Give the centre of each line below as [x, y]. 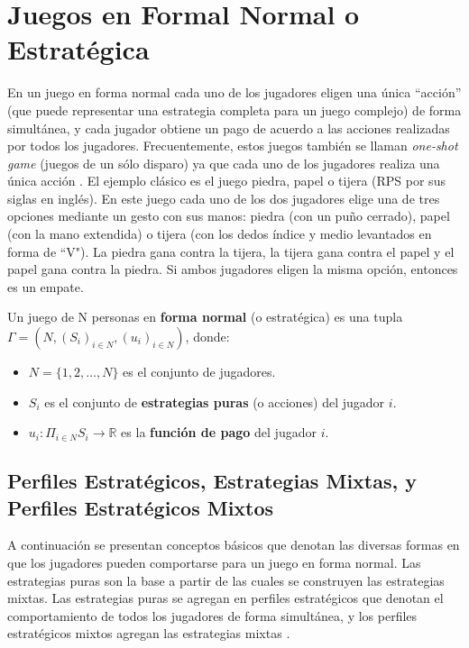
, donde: [207, 337]
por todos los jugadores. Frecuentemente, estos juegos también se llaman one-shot [233, 146]
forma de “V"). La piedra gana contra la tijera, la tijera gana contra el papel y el [231, 251]
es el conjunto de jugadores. [199, 372]
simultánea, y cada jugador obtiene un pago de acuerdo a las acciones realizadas [229, 128]
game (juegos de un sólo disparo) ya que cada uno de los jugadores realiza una [224, 163]
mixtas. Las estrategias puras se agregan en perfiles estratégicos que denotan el [225, 598]
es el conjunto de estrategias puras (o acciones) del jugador [215, 402]
